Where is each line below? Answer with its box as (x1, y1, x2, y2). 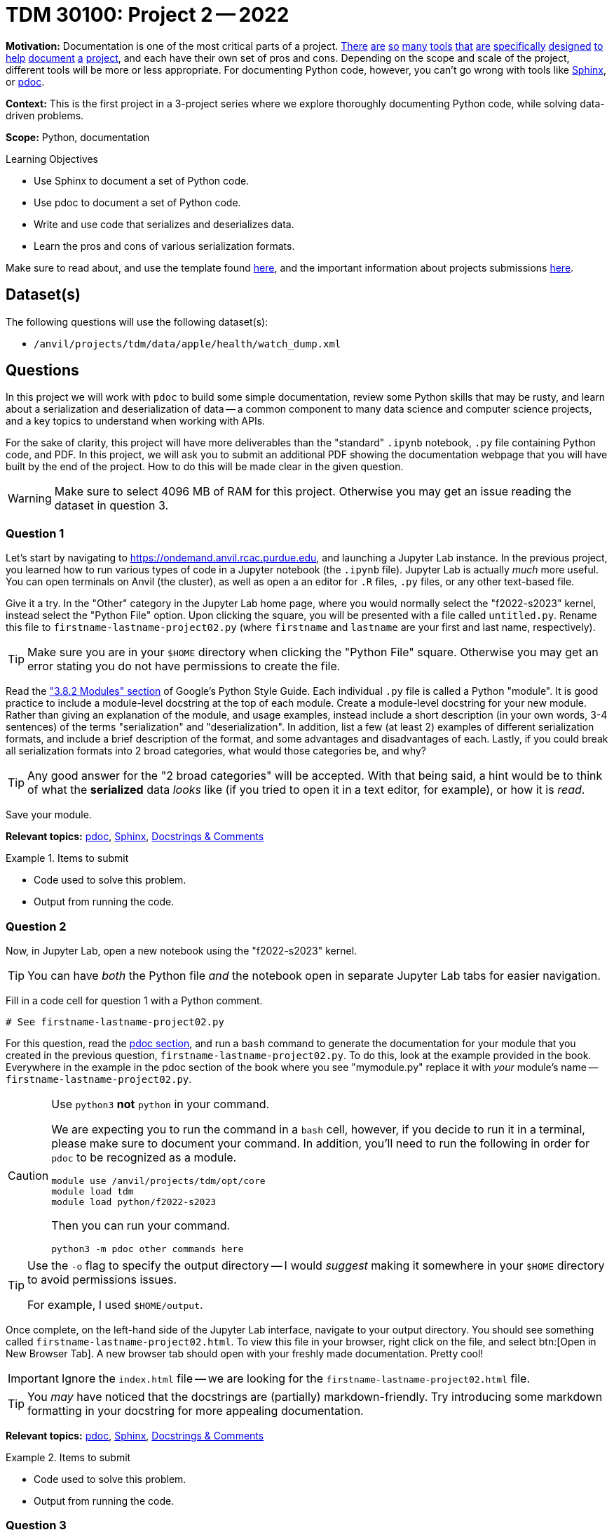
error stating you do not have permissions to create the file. (27, 659, 341, 674)
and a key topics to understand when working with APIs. (6, 415, 266, 427)
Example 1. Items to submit (6, 852, 129, 865)
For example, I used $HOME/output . (27, 1297, 203, 1312)
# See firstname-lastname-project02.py (6, 1016, 224, 1027)
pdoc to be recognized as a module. (51, 1150, 237, 1164)
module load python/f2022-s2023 (51, 1196, 217, 1207)
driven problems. (6, 109, 84, 121)
